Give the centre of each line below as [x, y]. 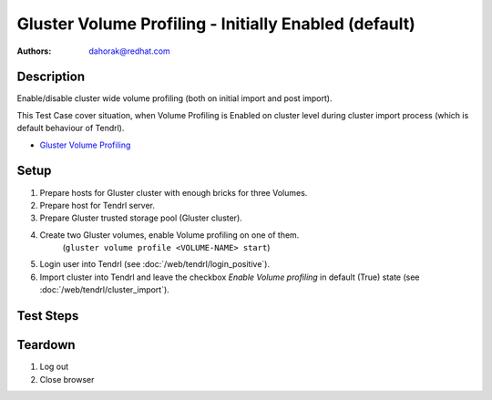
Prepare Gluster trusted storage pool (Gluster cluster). [141, 218]
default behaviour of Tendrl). [71, 128]
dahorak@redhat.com [129, 51]
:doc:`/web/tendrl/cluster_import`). [105, 290]
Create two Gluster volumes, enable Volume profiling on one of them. [169, 235]
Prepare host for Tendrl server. [97, 205]
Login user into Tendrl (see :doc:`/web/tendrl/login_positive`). [155, 264]
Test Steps [48, 316]
